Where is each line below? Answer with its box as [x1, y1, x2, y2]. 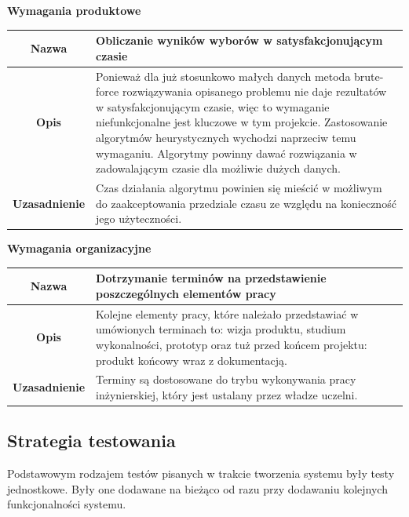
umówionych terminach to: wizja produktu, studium [96, 321, 346, 337]
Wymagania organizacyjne [7, 240, 152, 257]
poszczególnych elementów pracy [96, 285, 276, 301]
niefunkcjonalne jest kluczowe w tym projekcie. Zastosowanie [96, 114, 388, 130]
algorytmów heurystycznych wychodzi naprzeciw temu [96, 129, 356, 145]
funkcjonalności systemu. [7, 496, 126, 512]
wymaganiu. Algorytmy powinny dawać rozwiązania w [96, 144, 357, 161]
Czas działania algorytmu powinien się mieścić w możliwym [96, 179, 382, 195]
